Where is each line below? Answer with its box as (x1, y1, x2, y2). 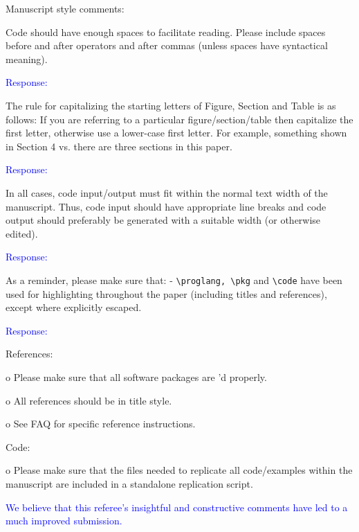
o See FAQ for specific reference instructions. (6, 416, 196, 431)
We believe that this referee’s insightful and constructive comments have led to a (6, 499, 348, 514)
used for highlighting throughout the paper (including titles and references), (6, 286, 327, 301)
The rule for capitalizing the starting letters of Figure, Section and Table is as (6, 98, 336, 112)
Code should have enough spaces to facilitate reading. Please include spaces (6, 24, 326, 39)
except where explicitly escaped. (6, 300, 142, 314)
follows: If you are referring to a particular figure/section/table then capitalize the (6, 112, 353, 126)
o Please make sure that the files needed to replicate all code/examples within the (6, 463, 353, 477)
